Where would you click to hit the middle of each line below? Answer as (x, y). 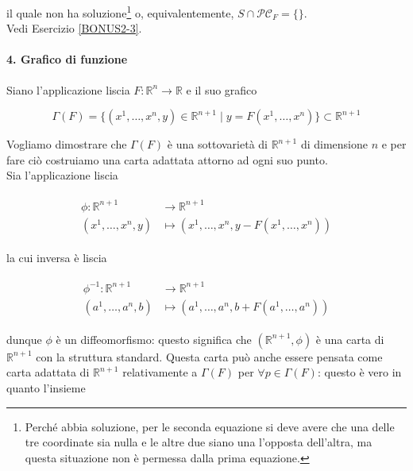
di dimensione (334, 144)
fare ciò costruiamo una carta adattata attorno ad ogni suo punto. (167, 159)
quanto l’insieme (46, 387)
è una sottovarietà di (217, 144)
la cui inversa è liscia (57, 257)
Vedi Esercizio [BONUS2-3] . (74, 28)
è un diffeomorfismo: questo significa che (154, 339)
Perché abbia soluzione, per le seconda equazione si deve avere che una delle (210, 426)
